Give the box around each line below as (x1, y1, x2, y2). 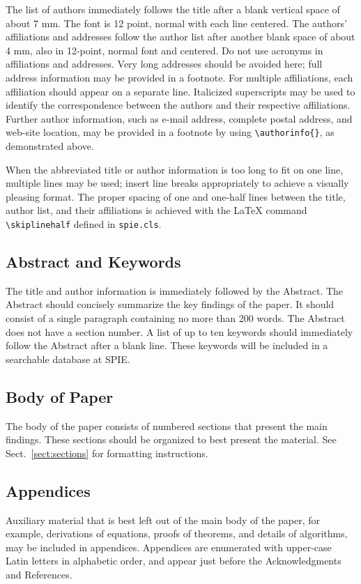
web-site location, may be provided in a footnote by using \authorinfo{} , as (6, 125, 335, 139)
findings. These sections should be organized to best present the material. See (6, 432, 337, 447)
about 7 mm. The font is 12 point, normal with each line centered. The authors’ (6, 15, 347, 30)
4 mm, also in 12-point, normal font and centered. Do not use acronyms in (6, 43, 323, 57)
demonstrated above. (6, 139, 94, 153)
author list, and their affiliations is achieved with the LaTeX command (6, 203, 307, 217)
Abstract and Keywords (6, 251, 181, 272)
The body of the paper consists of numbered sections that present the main (6, 418, 328, 433)
